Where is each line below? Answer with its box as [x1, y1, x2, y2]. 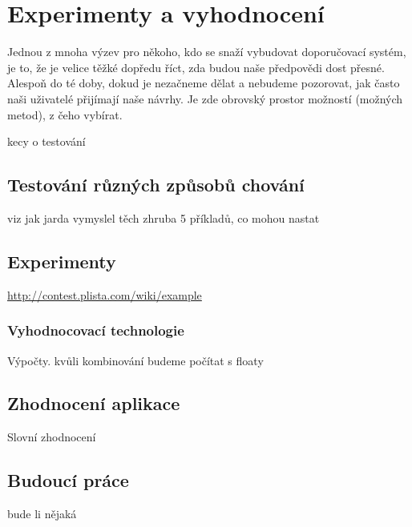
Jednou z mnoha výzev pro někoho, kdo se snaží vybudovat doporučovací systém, [7, 43, 406, 60]
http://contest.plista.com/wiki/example [7, 286, 202, 303]
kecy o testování [7, 133, 86, 150]
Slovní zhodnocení [7, 428, 96, 445]
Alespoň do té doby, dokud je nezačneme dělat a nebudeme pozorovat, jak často [7, 74, 400, 91]
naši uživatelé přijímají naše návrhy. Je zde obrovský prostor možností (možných [7, 90, 403, 107]
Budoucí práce [7, 468, 129, 493]
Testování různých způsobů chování [7, 172, 305, 197]
